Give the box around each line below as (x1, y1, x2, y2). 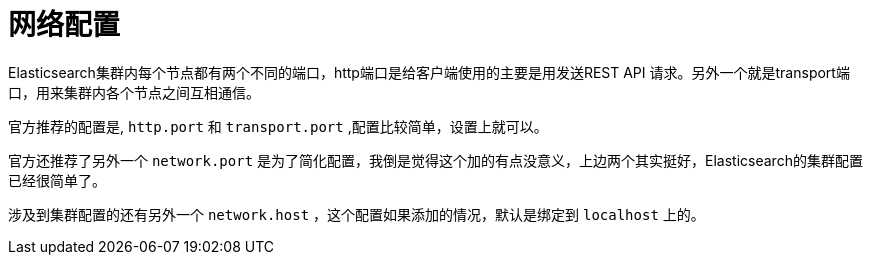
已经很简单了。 (8, 171, 106, 189)
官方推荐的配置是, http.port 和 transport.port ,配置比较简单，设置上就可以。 (8, 117, 548, 135)
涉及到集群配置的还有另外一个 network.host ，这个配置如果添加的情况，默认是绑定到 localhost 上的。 (8, 205, 705, 223)
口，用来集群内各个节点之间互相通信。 (8, 83, 260, 101)
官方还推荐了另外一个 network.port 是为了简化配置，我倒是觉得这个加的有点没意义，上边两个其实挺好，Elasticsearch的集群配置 (8, 151, 863, 169)
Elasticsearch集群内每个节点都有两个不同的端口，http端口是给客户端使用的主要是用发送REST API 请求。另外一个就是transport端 (8, 63, 850, 81)
